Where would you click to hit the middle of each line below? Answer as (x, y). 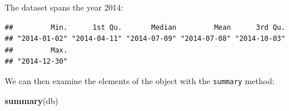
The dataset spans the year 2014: (64, 7)
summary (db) (32, 100)
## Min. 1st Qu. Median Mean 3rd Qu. (145, 27)
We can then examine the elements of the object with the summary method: (140, 80)
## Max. (36, 50)
